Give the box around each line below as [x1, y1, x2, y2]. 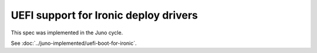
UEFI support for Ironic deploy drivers [11, 9, 198, 22]
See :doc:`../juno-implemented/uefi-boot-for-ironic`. [11, 40, 137, 47]
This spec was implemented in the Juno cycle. [11, 29, 123, 36]
